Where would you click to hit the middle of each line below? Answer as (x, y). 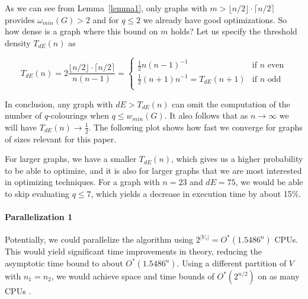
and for (106, 19)
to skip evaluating (37, 194)
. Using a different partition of (232, 263)
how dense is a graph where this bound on (81, 31)
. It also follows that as (206, 115)
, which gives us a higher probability (237, 159)
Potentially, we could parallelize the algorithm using (99, 239)
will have (21, 127)
